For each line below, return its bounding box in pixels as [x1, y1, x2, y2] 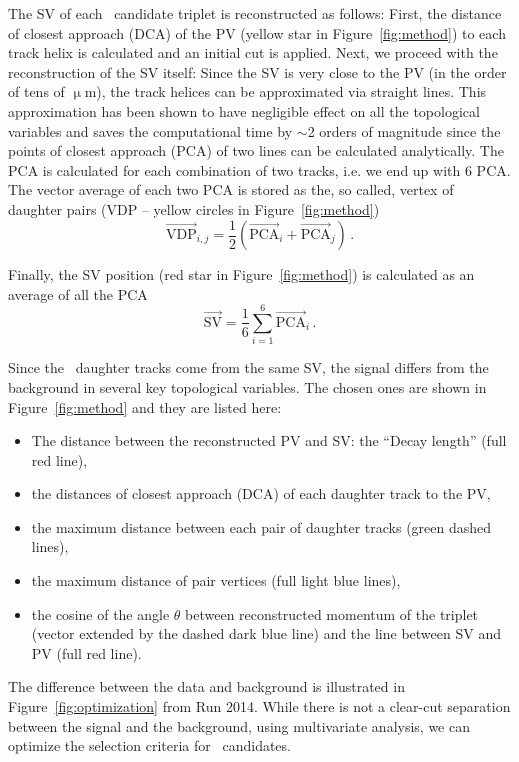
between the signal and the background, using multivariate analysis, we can [8, 715, 470, 736]
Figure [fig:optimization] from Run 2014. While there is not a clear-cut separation [8, 696, 511, 717]
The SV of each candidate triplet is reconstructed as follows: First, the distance [8, 3, 502, 23]
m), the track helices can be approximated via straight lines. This [84, 81, 487, 102]
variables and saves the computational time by [8, 120, 293, 141]
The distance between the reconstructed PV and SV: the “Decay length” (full [31, 430, 507, 451]
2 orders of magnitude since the [307, 120, 501, 141]
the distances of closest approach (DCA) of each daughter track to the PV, [31, 483, 491, 504]
